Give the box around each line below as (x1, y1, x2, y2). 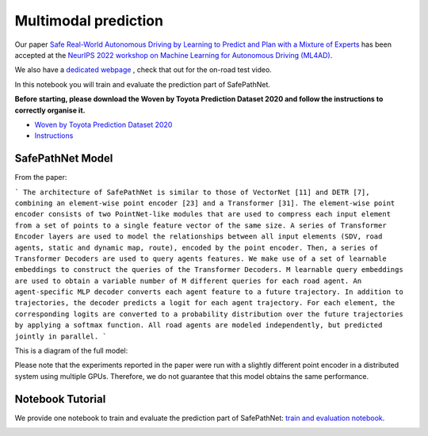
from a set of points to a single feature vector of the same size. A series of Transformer (14, 220, 388, 230)
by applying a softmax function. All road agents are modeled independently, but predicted (14, 321, 383, 330)
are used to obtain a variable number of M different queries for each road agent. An (14, 276, 362, 285)
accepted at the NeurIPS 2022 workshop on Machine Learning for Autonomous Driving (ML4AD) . (14, 50, 333, 59)
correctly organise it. (14, 105, 86, 115)
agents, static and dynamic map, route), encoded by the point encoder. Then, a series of (14, 243, 379, 252)
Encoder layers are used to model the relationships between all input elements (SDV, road (14, 232, 383, 241)
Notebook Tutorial (14, 392, 106, 406)
